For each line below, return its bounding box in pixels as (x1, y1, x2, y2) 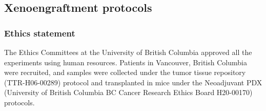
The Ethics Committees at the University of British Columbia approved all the (4, 47, 252, 57)
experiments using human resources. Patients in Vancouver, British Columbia (4, 57, 247, 67)
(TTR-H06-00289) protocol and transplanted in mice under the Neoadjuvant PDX (4, 77, 262, 87)
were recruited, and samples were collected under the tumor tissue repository (4, 67, 246, 78)
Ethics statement (4, 26, 75, 39)
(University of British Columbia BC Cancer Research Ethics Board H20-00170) (4, 87, 253, 98)
